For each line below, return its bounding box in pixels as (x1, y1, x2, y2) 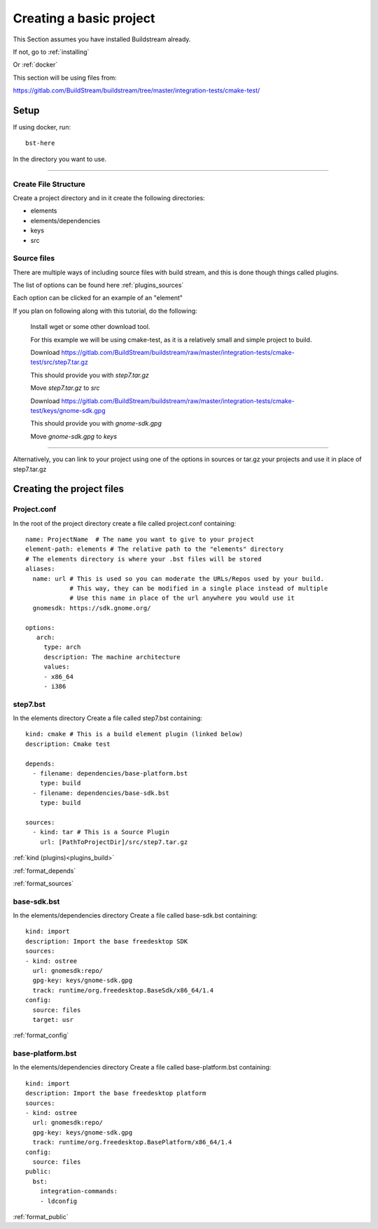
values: (43, 663, 70, 671)
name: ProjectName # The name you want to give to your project (25, 535, 255, 544)
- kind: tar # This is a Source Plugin (32, 828, 169, 836)
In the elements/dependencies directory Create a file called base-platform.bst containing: (13, 1063, 272, 1072)
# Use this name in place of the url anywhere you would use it (69, 594, 295, 602)
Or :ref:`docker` (13, 60, 58, 69)
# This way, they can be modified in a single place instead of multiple (69, 584, 328, 592)
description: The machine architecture (43, 653, 181, 661)
